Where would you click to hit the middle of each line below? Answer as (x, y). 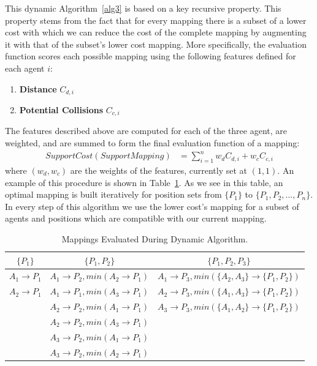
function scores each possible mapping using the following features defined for (151, 56)
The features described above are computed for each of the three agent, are (146, 131)
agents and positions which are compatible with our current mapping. (136, 218)
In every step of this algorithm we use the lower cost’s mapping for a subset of (152, 206)
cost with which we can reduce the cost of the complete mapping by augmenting (156, 32)
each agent (25, 68)
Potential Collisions (61, 110)
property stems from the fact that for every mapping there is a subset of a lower (156, 20)
